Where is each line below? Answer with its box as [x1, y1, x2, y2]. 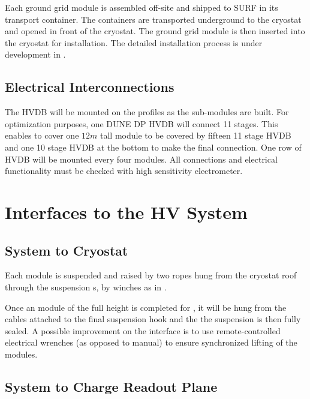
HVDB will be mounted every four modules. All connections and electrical [5, 152, 278, 165]
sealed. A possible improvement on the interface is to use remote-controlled [5, 324, 281, 337]
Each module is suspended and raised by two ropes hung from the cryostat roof [5, 269, 297, 281]
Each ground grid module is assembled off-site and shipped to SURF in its [5, 1, 278, 13]
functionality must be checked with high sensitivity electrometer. [5, 164, 243, 177]
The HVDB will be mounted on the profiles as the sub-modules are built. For [5, 106, 289, 118]
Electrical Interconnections [5, 77, 174, 96]
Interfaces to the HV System [5, 199, 248, 224]
